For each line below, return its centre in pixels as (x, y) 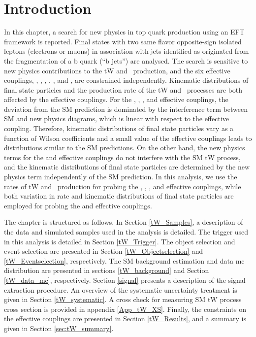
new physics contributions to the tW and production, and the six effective (117, 70)
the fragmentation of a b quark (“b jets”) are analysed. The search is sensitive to (126, 60)
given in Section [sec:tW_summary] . (59, 328)
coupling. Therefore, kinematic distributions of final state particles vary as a (119, 128)
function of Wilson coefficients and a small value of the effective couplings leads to (128, 138)
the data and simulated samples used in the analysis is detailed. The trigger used (126, 232)
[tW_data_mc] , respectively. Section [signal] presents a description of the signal (125, 280)
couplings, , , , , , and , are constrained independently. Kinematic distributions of (126, 80)
